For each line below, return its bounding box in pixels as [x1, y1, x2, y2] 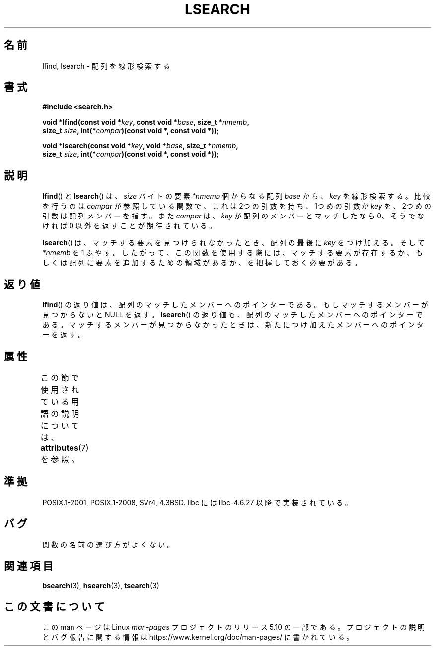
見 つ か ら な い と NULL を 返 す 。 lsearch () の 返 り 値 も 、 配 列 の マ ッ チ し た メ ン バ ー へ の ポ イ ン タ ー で [42, 310, 423, 319]
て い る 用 [40, 396, 79, 407]
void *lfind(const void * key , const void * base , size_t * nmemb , [42, 118, 250, 127]
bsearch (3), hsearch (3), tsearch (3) [42, 581, 159, 590]
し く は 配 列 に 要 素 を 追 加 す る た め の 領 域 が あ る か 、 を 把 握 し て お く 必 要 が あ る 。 [42, 258, 362, 267]
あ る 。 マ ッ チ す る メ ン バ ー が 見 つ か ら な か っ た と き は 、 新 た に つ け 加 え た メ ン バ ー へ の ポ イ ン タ [42, 320, 424, 329]
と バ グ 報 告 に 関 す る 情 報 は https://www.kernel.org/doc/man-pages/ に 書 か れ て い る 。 [42, 633, 354, 642]
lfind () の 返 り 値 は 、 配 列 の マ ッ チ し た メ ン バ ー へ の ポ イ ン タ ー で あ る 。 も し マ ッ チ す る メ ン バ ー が [42, 300, 428, 309]
